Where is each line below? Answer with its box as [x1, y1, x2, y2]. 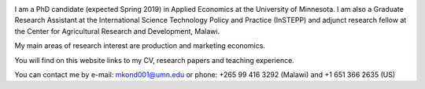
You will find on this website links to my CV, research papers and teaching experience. [14, 55, 294, 65]
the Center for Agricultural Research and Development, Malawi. [14, 26, 220, 35]
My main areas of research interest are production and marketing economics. [14, 41, 265, 50]
